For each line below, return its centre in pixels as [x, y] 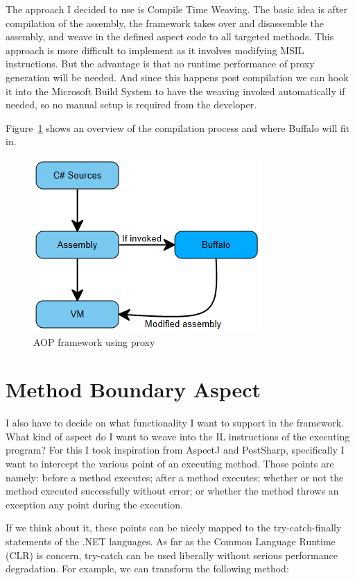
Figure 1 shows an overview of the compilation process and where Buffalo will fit [178, 127]
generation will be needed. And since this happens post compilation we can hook [177, 77]
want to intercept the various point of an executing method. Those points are [170, 464]
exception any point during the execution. [94, 504]
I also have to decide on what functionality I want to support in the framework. [175, 423]
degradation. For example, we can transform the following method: [147, 569]
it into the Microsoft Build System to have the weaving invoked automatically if [175, 91]
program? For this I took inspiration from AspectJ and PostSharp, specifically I [175, 450]
